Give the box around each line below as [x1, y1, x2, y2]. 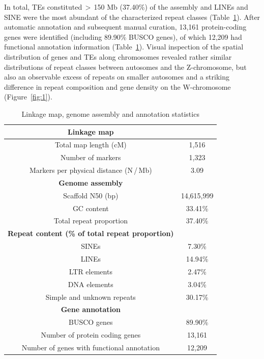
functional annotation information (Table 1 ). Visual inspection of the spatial [4, 41, 244, 52]
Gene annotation [61, 304, 121, 315]
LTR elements [69, 266, 112, 276]
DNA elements [68, 278, 113, 289]
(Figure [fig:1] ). [4, 91, 52, 102]
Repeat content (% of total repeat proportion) [8, 228, 174, 239]
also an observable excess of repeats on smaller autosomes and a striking [4, 71, 229, 82]
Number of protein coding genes [41, 329, 141, 340]
